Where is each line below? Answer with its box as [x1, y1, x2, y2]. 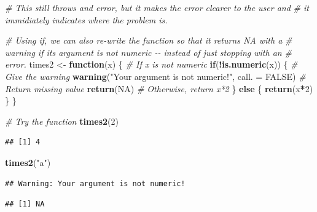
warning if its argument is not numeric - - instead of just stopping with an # [5, 45, 292, 58]
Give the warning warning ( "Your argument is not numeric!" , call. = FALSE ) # [5, 69, 306, 82]
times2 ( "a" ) [5, 155, 51, 168]
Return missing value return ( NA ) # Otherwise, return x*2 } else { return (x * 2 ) [5, 82, 313, 95]
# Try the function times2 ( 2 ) [5, 114, 119, 127]
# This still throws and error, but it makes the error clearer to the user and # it [5, 1, 309, 14]
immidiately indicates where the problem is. [5, 13, 168, 26]
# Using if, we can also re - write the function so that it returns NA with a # [5, 34, 292, 47]
